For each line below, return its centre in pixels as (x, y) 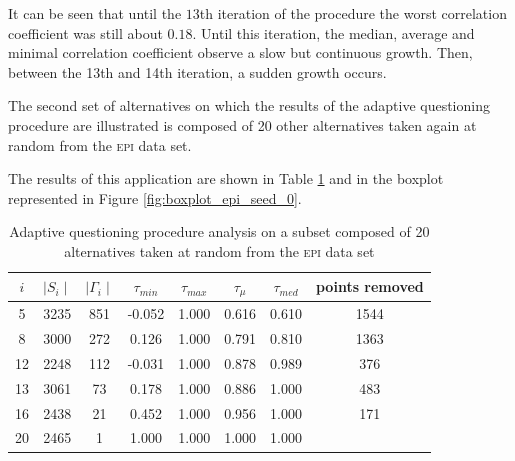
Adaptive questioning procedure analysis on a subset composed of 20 (219, 231)
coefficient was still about (85, 32)
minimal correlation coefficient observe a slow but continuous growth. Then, (240, 52)
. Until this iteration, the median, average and (333, 32)
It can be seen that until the (95, 13)
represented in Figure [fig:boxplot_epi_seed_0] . (155, 197)
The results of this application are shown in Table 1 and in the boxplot (226, 178)
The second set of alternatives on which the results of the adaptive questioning (249, 105)
